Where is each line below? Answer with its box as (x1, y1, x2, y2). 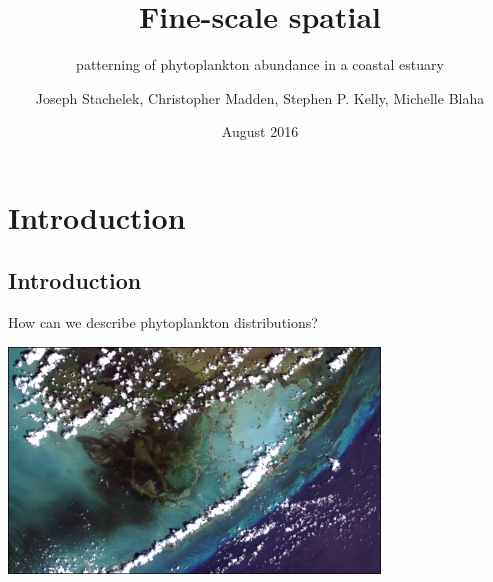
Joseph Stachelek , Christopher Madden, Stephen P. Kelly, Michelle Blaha (35, 87, 485, 108)
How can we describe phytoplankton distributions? (8, 312, 318, 333)
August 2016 (221, 121, 299, 142)
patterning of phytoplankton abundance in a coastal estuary (76, 54, 444, 75)
